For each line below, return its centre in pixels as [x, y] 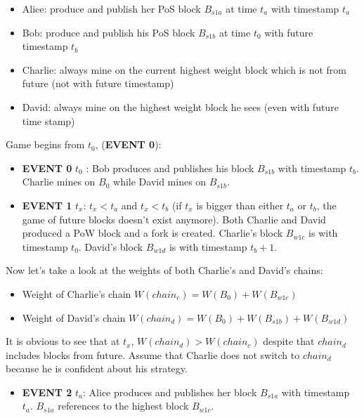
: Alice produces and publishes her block [170, 392]
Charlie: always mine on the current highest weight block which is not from [184, 69]
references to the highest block [123, 406]
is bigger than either [240, 205]
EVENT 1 [47, 205]
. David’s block [111, 246]
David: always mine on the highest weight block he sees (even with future [180, 106]
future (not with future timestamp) [98, 83]
